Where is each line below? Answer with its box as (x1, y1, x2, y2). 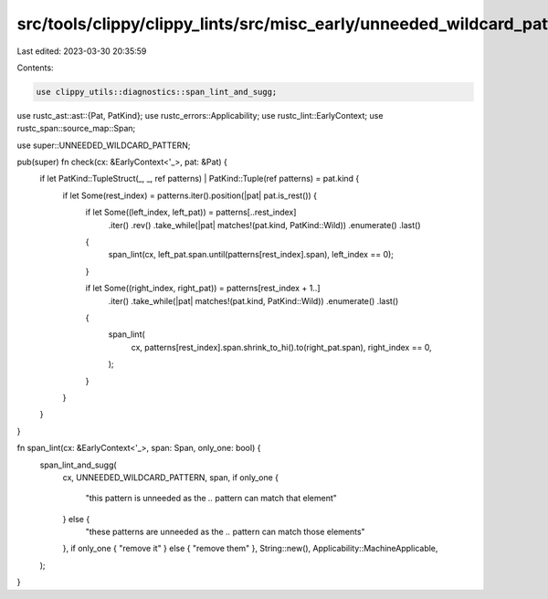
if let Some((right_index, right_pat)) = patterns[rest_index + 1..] (85, 283, 321, 294)
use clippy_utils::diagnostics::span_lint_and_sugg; (36, 87, 278, 97)
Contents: (16, 62, 54, 73)
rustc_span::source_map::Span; (16, 123, 136, 134)
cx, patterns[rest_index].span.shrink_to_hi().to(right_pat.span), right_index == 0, (131, 342, 433, 352)
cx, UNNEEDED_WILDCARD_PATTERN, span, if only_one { (62, 471, 279, 483)
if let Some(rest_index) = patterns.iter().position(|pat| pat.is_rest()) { (62, 190, 318, 201)
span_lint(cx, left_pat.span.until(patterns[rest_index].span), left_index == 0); (108, 249, 395, 260)
